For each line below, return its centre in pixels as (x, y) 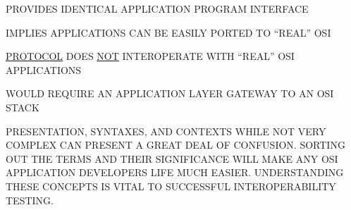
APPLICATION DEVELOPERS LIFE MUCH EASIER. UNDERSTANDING (175, 172)
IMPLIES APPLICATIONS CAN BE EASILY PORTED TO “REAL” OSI (168, 32)
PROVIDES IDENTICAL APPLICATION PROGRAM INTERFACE (157, 8)
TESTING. (30, 200)
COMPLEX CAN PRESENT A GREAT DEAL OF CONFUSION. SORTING (175, 145)
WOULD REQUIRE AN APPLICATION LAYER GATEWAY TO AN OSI (170, 93)
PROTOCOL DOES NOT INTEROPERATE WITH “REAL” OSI (150, 56)
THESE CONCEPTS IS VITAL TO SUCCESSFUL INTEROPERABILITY (171, 186)
